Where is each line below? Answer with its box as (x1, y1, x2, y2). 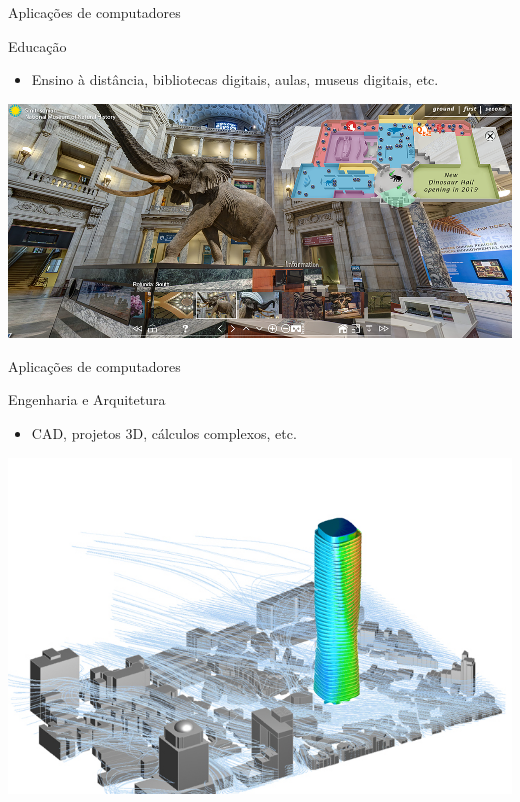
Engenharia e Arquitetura (8, 389, 166, 410)
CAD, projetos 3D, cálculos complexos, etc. (31, 422, 297, 443)
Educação (8, 35, 67, 56)
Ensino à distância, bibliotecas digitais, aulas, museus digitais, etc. (31, 69, 439, 90)
